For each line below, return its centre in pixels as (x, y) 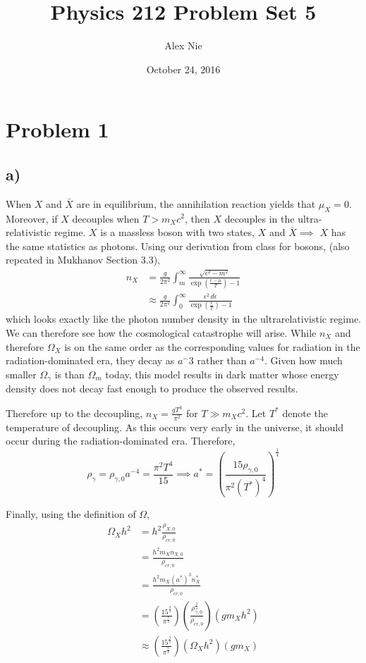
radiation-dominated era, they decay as (90, 360)
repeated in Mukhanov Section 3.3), (83, 260)
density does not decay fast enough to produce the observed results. (152, 389)
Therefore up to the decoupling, (74, 413)
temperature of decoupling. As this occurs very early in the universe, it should (175, 427)
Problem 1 (57, 129)
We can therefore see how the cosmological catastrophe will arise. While (161, 332)
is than (69, 374)
